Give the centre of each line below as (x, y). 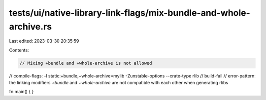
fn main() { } (21, 92)
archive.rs (30, 26)
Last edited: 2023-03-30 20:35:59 (44, 41)
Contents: (19, 50)
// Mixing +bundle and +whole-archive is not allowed (86, 63)
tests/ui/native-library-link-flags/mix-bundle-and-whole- (130, 13)
